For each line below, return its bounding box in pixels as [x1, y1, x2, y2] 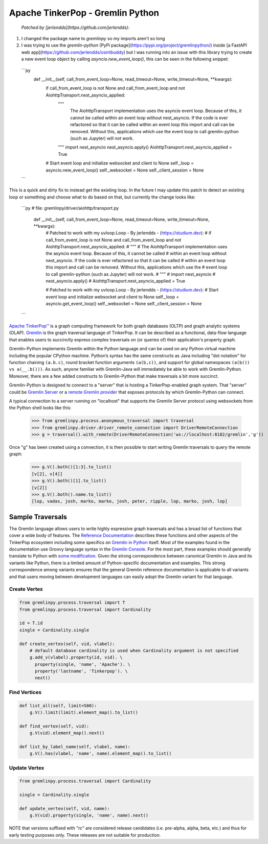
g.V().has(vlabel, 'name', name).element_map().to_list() [29, 751, 172, 756]
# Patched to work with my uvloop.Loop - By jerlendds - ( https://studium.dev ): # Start [45, 287, 219, 293]
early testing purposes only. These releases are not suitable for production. [9, 832, 161, 838]
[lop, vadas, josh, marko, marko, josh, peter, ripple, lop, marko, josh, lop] [31, 499, 228, 504]
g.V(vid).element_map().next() [29, 730, 105, 736]
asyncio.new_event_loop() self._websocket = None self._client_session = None [45, 167, 204, 173]
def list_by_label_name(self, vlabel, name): [19, 744, 131, 749]
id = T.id [19, 620, 43, 626]
